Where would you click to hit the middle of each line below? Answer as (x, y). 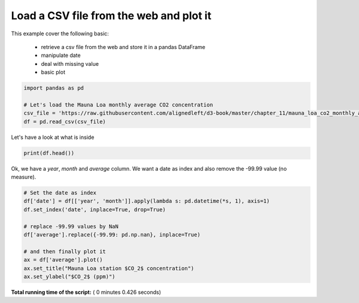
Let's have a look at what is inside (53, 137)
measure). (24, 177)
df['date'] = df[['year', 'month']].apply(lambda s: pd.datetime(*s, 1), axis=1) (147, 201)
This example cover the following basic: (60, 34)
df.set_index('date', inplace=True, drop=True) (95, 209)
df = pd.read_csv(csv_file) (65, 122)
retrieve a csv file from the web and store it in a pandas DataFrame (123, 47)
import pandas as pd (54, 88)
